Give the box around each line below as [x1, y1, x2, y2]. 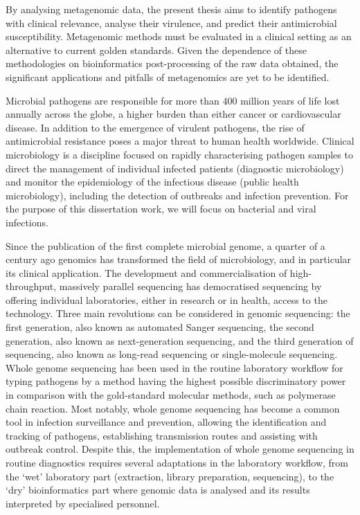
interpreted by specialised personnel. [6, 496, 160, 510]
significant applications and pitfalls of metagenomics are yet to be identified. [6, 69, 330, 84]
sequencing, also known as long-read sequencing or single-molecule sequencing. [6, 347, 338, 361]
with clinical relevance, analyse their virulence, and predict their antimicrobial [6, 15, 337, 30]
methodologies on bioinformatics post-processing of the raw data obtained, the [6, 56, 339, 71]
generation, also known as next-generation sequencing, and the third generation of [6, 333, 354, 347]
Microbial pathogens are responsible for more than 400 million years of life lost [6, 93, 340, 107]
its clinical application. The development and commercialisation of [6, 265, 287, 280]
